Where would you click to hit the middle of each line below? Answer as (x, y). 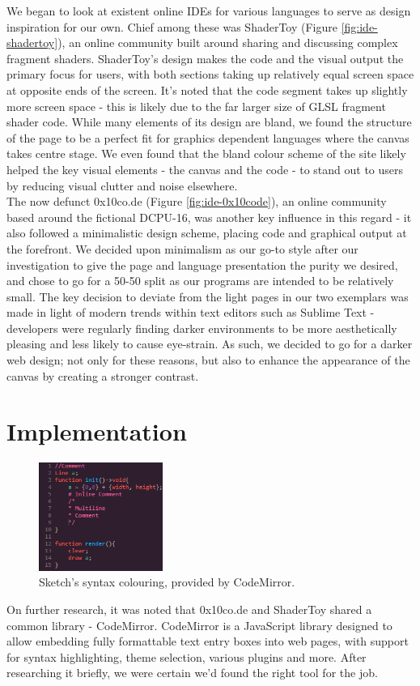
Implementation (97, 431)
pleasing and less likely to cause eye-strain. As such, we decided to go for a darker (210, 344)
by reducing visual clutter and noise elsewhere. (122, 185)
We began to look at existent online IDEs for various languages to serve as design (209, 11)
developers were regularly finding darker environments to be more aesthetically (202, 328)
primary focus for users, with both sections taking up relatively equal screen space (210, 74)
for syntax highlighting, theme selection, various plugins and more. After (187, 656)
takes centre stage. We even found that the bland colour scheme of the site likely (206, 153)
